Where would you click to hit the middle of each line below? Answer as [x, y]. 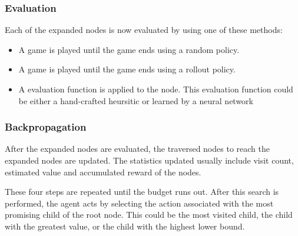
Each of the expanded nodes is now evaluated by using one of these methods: [144, 30]
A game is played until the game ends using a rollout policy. [127, 69]
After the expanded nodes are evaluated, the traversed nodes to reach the [137, 149]
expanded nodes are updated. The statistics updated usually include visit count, [149, 160]
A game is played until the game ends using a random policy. [129, 49]
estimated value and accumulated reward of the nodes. [103, 172]
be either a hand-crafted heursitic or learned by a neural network [136, 100]
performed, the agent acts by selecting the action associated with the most [139, 203]
